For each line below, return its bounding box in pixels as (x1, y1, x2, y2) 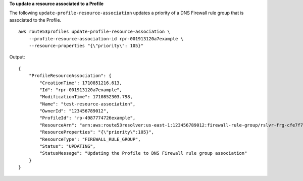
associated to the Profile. (9, 17, 62, 23)
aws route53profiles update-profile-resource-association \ (18, 29, 170, 35)
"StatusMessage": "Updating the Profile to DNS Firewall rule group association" (39, 150, 247, 156)
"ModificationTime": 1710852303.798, (39, 94, 133, 100)
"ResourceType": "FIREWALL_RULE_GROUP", (39, 136, 141, 142)
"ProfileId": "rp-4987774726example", (39, 115, 136, 121)
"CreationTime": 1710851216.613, (39, 80, 122, 86)
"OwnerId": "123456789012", (39, 108, 109, 114)
